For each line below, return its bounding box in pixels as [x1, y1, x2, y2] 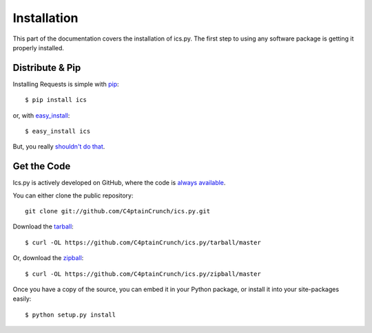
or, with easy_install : [12, 111, 70, 120]
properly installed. [12, 43, 65, 52]
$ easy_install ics [25, 127, 91, 136]
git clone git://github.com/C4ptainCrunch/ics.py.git [25, 207, 210, 215]
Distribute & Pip [12, 62, 81, 74]
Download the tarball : [12, 222, 74, 230]
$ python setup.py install [25, 310, 116, 319]
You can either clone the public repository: [12, 191, 134, 200]
